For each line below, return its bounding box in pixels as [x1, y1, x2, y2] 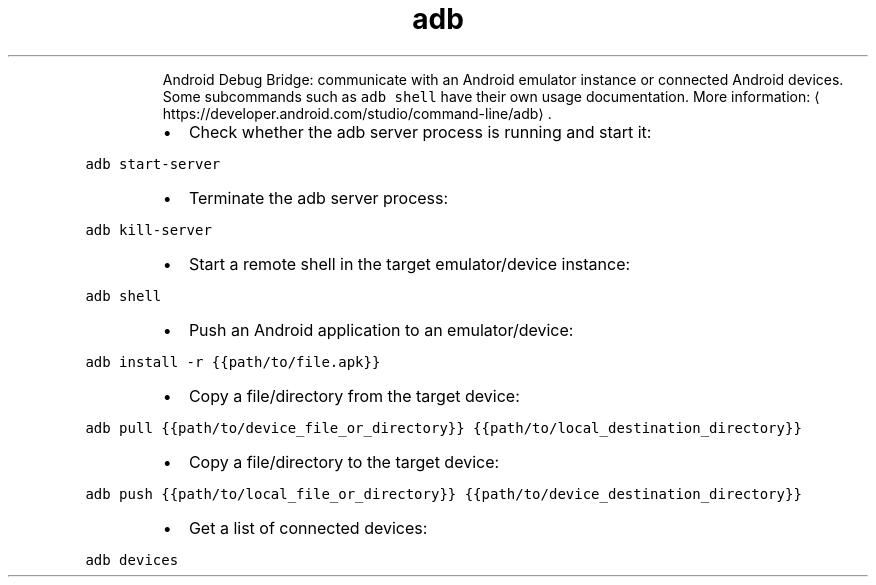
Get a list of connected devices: [188, 517, 428, 538]
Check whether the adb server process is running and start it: [188, 121, 652, 142]
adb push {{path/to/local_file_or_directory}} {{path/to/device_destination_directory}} [85, 485, 802, 502]
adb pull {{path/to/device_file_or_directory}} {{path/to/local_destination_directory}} [85, 419, 802, 436]
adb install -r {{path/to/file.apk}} [85, 353, 381, 370]
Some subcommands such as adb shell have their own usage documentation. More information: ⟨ [162, 87, 820, 105]
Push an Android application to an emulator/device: [188, 319, 574, 340]
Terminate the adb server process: [188, 187, 449, 208]
